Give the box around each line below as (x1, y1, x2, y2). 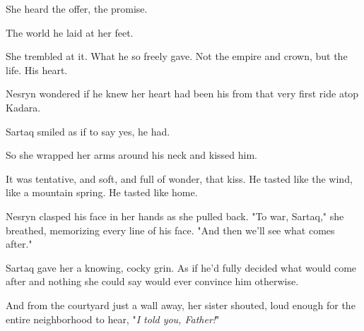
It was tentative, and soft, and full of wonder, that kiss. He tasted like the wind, (6, 171, 353, 186)
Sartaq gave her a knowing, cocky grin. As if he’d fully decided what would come (6, 260, 357, 275)
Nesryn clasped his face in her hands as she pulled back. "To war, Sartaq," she (6, 208, 344, 223)
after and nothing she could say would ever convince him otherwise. (6, 274, 299, 289)
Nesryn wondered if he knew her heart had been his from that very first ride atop (6, 86, 359, 101)
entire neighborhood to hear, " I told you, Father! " (6, 311, 220, 326)
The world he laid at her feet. (6, 25, 134, 40)
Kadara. (6, 100, 41, 114)
